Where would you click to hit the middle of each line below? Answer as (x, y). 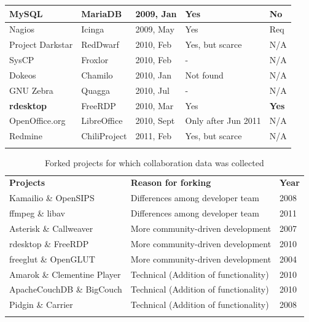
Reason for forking (171, 182)
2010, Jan (153, 75)
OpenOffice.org (37, 121)
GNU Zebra (31, 90)
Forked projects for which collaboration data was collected (154, 162)
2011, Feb (153, 136)
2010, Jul (152, 90)
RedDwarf (100, 44)
